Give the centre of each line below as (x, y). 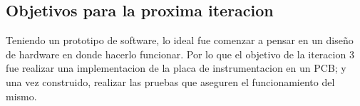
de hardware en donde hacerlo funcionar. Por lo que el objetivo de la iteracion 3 (180, 54)
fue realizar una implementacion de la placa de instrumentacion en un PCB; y (176, 68)
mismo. (21, 96)
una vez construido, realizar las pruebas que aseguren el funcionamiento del (170, 81)
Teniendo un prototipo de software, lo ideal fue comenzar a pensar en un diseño (180, 40)
